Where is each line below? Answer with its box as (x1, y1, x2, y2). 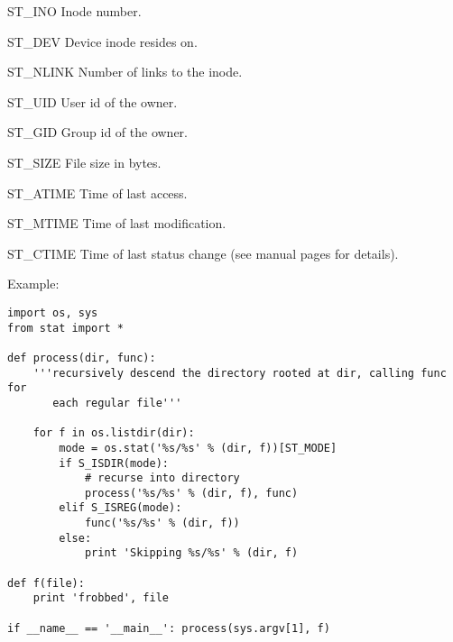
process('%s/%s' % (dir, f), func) (84, 486, 299, 500)
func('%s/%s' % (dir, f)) (84, 517, 240, 530)
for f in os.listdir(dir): (32, 426, 195, 440)
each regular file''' (52, 396, 182, 409)
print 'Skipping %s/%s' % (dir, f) (84, 546, 299, 560)
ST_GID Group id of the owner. (7, 123, 188, 142)
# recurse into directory (84, 472, 240, 485)
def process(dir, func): (7, 351, 156, 364)
